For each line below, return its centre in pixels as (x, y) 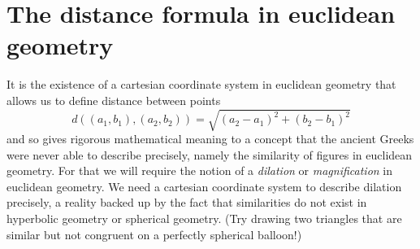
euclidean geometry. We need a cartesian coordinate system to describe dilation (204, 186)
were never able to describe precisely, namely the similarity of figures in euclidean (210, 154)
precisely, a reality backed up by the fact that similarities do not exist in (187, 202)
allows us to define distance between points (114, 100)
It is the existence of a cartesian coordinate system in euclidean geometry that (201, 84)
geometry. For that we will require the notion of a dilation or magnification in (200, 170)
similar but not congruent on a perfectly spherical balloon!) (154, 234)
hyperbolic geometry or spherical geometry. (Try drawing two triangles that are (204, 218)
